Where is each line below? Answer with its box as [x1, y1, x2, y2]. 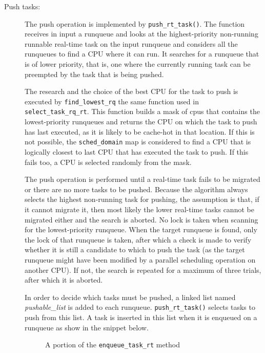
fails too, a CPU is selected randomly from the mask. [25, 156, 192, 167]
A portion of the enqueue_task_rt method [45, 339, 180, 350]
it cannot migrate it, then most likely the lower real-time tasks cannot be [25, 203, 254, 214]
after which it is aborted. [25, 274, 103, 285]
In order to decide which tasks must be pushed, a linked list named [25, 291, 236, 302]
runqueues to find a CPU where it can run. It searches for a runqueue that [25, 48, 259, 59]
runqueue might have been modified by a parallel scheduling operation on [25, 254, 256, 265]
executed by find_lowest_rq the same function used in [25, 96, 199, 106]
